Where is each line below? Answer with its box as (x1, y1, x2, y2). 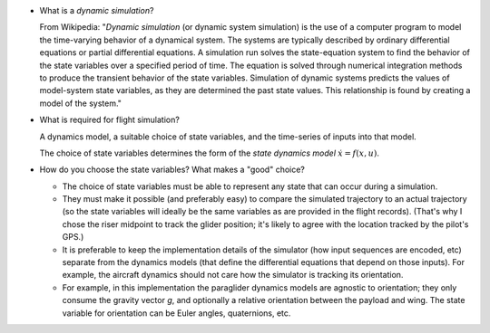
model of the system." (39, 98, 122, 109)
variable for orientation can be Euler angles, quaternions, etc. (62, 308, 291, 319)
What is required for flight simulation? (39, 114, 181, 126)
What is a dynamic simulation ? (39, 5, 154, 15)
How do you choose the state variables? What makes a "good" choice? (39, 164, 306, 176)
